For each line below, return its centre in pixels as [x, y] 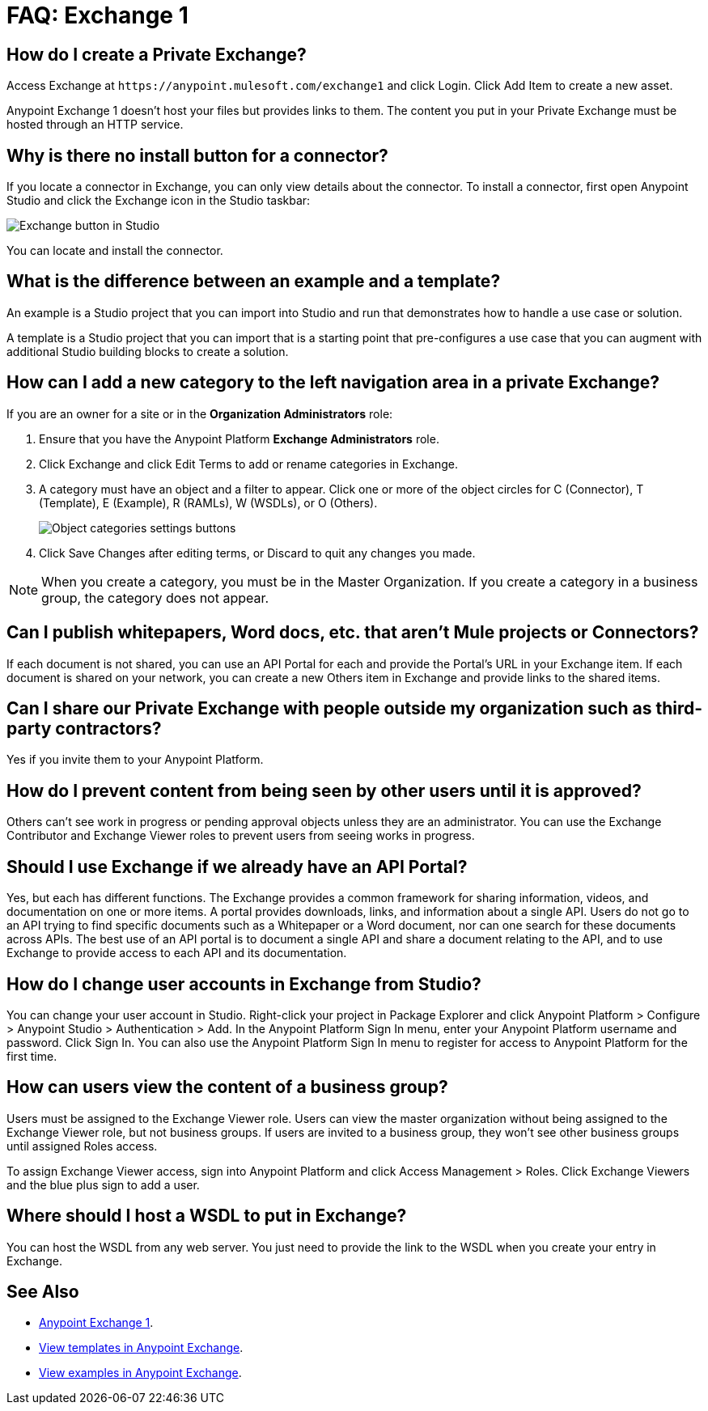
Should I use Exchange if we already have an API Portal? [237, 867]
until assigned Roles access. [82, 1146]
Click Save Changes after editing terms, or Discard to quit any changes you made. [257, 553]
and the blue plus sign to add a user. [103, 1184]
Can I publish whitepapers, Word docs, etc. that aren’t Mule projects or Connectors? [353, 633]
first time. [32, 1056]
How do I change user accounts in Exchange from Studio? [244, 984]
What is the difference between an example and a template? [254, 282]
